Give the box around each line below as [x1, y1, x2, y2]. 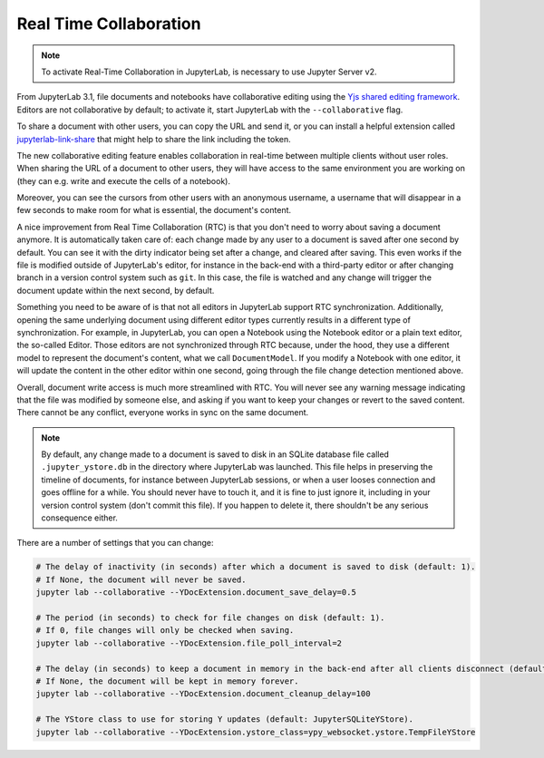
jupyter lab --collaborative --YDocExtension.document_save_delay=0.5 [35, 588, 357, 598]
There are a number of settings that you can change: [16, 538, 214, 549]
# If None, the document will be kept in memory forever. [35, 675, 299, 686]
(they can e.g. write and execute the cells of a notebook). [16, 175, 231, 186]
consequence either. [41, 512, 118, 523]
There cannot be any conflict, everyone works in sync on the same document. [16, 407, 309, 418]
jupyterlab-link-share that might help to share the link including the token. [16, 133, 292, 144]
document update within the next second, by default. [16, 285, 215, 296]
